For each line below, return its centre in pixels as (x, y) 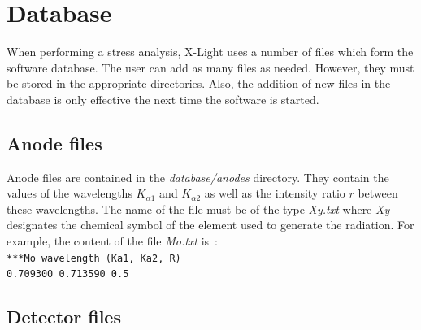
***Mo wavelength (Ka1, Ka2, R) (94, 258)
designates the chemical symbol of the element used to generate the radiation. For (210, 225)
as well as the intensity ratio (275, 193)
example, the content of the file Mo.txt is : (112, 241)
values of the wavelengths (69, 193)
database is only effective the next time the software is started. (163, 99)
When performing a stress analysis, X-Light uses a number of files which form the (210, 52)
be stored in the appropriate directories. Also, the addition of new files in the (199, 83)
